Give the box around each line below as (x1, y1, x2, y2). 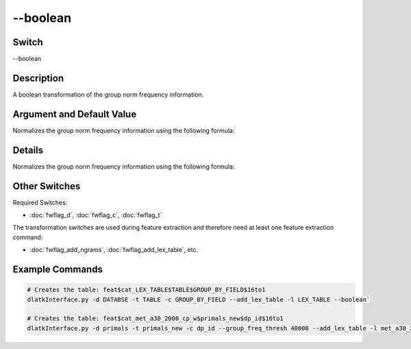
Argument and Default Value (12, 108, 137, 120)
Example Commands (12, 264, 103, 276)
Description (12, 72, 64, 84)
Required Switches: (12, 198, 68, 206)
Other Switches (12, 180, 81, 192)
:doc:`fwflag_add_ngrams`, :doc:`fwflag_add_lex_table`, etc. (29, 245, 199, 254)
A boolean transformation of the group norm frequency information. (12, 90, 204, 99)
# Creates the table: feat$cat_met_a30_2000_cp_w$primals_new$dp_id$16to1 (27, 315, 284, 322)
